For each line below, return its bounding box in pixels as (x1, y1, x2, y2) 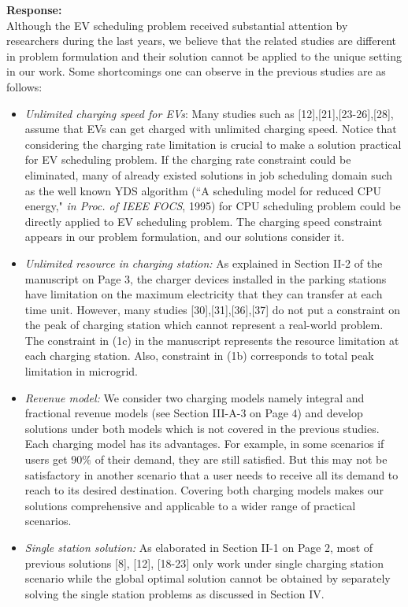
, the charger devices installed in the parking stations (130, 270, 387, 287)
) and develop (297, 405, 363, 421)
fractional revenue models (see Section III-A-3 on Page (24, 405, 288, 421)
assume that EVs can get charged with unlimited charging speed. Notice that (24, 120, 397, 137)
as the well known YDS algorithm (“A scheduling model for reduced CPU (24, 182, 381, 198)
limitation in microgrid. (24, 363, 139, 379)
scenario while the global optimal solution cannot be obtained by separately (24, 570, 391, 587)
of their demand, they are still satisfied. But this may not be (95, 451, 388, 468)
